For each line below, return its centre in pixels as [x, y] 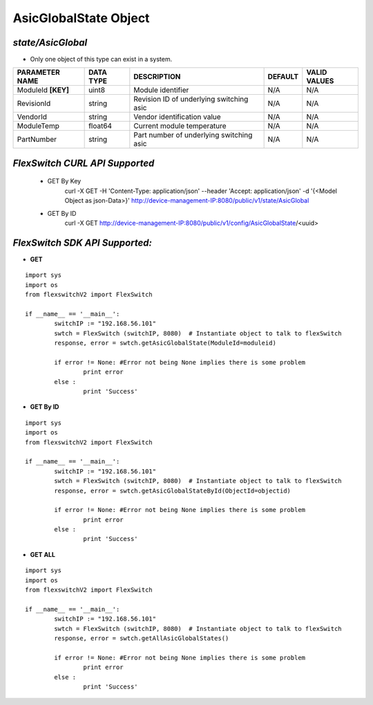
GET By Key [64, 181]
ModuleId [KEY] [43, 90]
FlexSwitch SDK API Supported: [82, 242]
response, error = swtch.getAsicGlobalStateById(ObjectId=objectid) [173, 491]
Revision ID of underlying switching [191, 99]
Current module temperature [180, 126]
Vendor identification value [177, 117]
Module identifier [161, 90]
